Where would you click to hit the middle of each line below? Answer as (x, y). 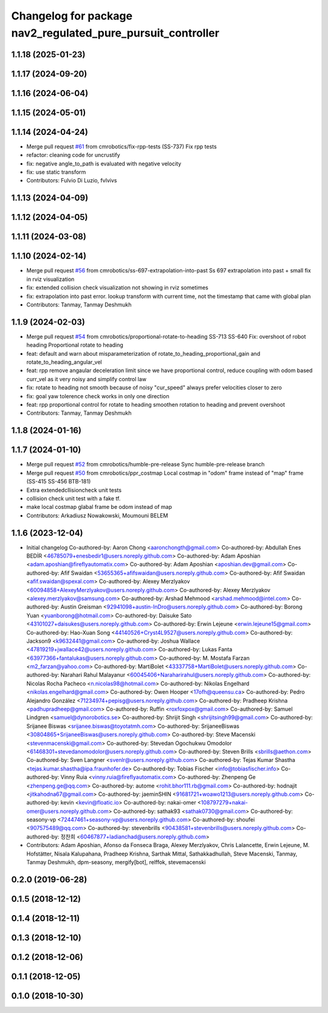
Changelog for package (72, 16)
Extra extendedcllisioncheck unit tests (74, 490)
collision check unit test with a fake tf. (73, 498)
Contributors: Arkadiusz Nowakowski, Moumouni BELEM (97, 515)
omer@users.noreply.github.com (67, 811)
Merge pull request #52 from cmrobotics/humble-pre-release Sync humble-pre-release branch (145, 465)
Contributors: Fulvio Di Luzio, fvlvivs (72, 181)
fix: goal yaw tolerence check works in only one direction (98, 396)
